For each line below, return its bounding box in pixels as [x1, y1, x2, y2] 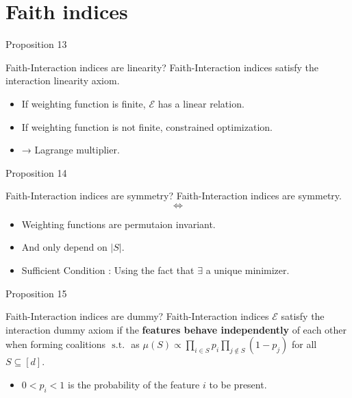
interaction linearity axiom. [5, 73, 120, 88]
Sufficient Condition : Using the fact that [21, 263, 194, 277]
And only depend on [21, 240, 108, 254]
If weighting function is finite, [21, 96, 146, 110]
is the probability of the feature [67, 377, 200, 392]
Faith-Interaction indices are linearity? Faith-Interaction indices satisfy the [5, 60, 319, 74]
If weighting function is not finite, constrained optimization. [21, 119, 273, 134]
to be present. [209, 377, 267, 392]
